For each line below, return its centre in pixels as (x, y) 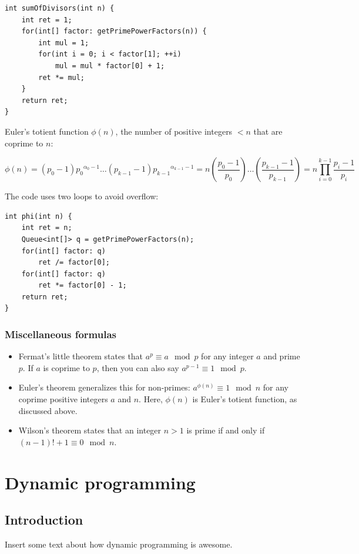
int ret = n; (47, 228)
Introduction (44, 520)
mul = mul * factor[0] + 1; (110, 66)
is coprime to (66, 367)
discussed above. (48, 410)
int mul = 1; (64, 43)
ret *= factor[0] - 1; (83, 286)
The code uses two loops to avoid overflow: (82, 196)
